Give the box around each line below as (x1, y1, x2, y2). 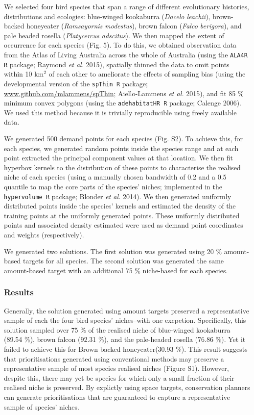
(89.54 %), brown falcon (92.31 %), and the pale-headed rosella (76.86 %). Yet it (4, 334, 246, 344)
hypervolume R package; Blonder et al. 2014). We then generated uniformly (4, 191, 231, 201)
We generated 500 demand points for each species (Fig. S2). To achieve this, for (4, 133, 243, 143)
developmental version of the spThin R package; (4, 78, 148, 88)
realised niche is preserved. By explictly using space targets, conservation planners (4, 382, 250, 392)
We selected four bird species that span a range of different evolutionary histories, (4, 1, 249, 11)
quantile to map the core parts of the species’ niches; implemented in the (4, 181, 223, 191)
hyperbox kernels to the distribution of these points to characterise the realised (4, 162, 241, 172)
